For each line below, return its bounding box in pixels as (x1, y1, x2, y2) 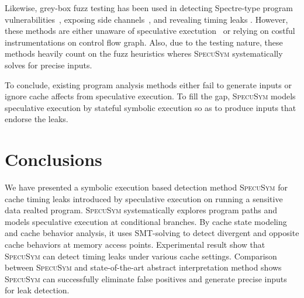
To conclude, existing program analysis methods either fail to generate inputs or (5, 78, 292, 91)
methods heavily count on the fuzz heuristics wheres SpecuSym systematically (5, 47, 283, 60)
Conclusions (5, 147, 102, 171)
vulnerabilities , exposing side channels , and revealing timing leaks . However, (5, 13, 288, 25)
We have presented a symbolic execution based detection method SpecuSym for (5, 181, 288, 193)
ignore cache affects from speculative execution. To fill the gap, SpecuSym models (5, 90, 296, 102)
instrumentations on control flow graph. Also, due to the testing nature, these (5, 36, 283, 48)
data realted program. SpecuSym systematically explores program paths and (5, 204, 277, 216)
